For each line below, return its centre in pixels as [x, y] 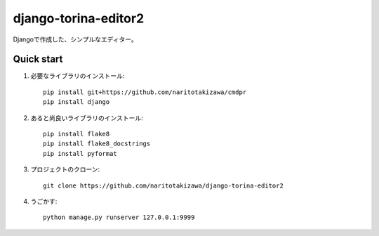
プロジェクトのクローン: [65, 169]
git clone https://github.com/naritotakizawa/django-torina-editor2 [163, 185]
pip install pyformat [80, 153]
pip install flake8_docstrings [97, 144]
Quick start [38, 59]
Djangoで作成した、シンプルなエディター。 [75, 39]
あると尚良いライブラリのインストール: [87, 118]
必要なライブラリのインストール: [78, 76]
